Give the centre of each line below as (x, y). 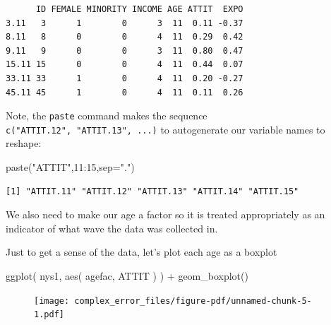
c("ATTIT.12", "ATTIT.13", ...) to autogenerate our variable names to (165, 129)
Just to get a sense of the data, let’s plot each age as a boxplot (142, 252)
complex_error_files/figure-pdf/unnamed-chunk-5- (193, 301)
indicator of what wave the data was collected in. (112, 228)
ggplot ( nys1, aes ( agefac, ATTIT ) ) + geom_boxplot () (127, 276)
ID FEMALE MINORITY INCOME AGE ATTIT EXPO (139, 9)
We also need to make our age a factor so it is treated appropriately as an (165, 214)
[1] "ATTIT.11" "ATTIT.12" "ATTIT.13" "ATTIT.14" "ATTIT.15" (152, 191)
